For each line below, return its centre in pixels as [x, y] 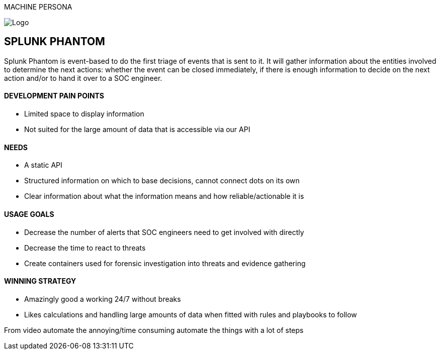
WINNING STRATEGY [40, 281]
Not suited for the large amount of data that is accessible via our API [137, 130]
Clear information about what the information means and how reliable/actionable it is [164, 196]
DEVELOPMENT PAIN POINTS [54, 96]
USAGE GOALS [29, 214]
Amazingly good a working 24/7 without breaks [103, 299]
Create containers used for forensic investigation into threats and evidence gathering [165, 263]
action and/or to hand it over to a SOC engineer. [83, 78]
